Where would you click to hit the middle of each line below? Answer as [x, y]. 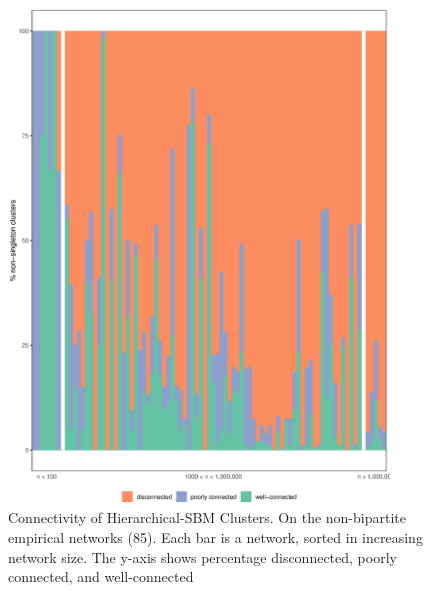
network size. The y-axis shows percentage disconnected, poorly [202, 556]
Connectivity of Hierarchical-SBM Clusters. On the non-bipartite [207, 517]
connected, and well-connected [101, 576]
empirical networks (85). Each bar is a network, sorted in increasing [215, 537]
